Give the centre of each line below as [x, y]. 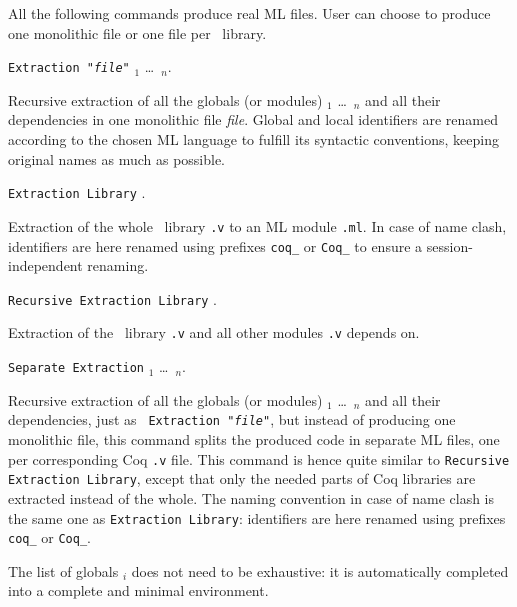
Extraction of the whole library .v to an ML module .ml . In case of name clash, [257, 225]
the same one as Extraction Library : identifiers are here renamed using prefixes [257, 517]
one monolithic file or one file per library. [137, 32]
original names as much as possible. [117, 158]
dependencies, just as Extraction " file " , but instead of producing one [232, 419]
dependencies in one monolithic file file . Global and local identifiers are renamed [253, 119]
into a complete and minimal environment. [138, 590]
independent [45, 265]
